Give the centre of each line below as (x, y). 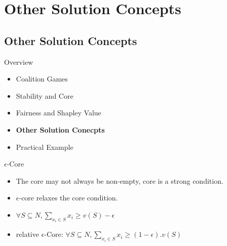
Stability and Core (45, 95)
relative (27, 234)
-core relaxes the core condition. (68, 198)
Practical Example (45, 147)
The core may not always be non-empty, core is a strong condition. (120, 180)
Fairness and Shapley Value (59, 113)
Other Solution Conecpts (60, 129)
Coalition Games (42, 79)
